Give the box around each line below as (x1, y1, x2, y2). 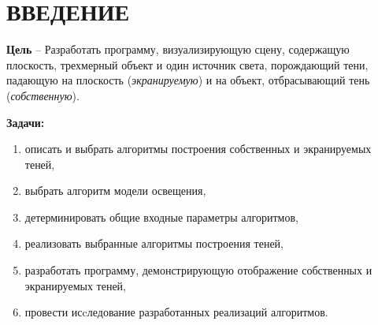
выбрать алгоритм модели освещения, (24, 182, 206, 199)
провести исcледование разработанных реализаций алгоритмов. (24, 304, 328, 320)
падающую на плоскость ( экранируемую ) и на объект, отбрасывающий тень (6, 72, 370, 88)
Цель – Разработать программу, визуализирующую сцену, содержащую (6, 41, 350, 58)
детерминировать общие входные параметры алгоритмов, (24, 208, 298, 225)
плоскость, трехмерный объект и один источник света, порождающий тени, (6, 56, 369, 73)
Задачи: (6, 114, 45, 130)
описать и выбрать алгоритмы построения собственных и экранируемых (24, 140, 372, 157)
